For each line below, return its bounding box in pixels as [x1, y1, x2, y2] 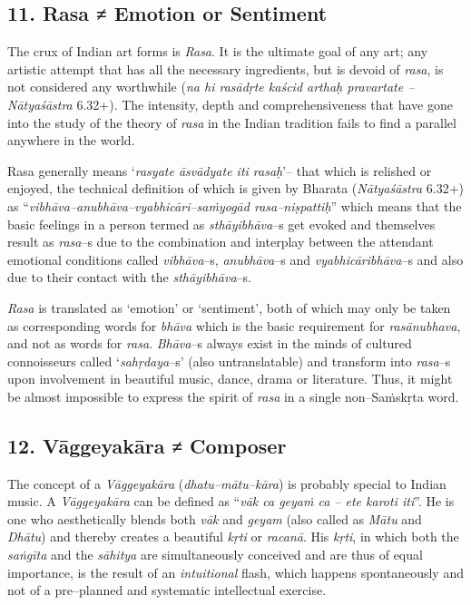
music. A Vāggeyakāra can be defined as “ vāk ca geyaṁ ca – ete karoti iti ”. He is [7, 492, 455, 511]
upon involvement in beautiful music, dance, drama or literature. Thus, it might [7, 369, 453, 388]
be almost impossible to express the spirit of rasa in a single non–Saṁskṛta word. [7, 386, 459, 405]
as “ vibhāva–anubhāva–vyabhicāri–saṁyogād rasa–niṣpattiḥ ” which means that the [7, 196, 462, 215]
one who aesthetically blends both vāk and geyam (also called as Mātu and [7, 509, 422, 528]
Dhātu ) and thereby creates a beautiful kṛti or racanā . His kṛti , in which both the [7, 527, 459, 546]
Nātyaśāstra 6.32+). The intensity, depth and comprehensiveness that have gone [7, 94, 453, 113]
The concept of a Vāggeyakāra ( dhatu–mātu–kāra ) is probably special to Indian [7, 473, 446, 493]
